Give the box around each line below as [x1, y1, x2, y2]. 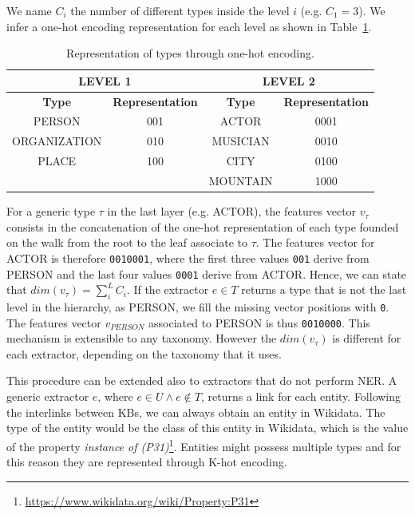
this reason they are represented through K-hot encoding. [6, 454, 287, 470]
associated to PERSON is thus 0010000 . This [148, 314, 370, 331]
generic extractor [6, 388, 89, 405]
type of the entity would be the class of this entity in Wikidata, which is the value [6, 419, 409, 436]
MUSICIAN [211, 133, 270, 149]
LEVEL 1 [78, 72, 132, 89]
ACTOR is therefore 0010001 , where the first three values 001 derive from [6, 249, 370, 266]
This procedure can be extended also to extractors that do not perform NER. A [6, 372, 397, 389]
